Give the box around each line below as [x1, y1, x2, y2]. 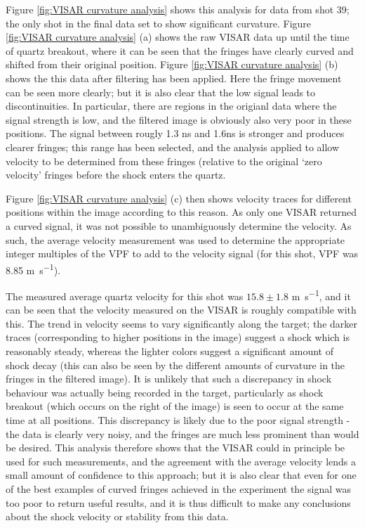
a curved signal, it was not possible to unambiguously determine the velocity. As [6, 218, 352, 233]
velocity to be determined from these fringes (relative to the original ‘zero [6, 153, 322, 168]
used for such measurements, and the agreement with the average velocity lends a [6, 453, 357, 468]
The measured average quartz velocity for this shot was [6, 288, 244, 303]
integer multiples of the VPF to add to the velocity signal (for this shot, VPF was [6, 246, 359, 261]
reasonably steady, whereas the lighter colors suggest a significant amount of [6, 343, 333, 358]
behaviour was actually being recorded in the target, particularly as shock [6, 385, 324, 399]
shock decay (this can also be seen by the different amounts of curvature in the [6, 357, 345, 372]
